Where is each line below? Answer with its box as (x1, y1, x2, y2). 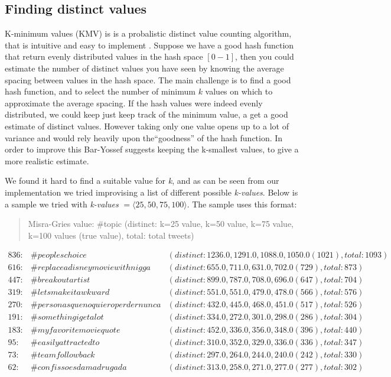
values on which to (205, 85, 273, 97)
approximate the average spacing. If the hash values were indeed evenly (5, 96, 263, 109)
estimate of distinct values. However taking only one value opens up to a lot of (5, 119, 289, 132)
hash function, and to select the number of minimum (5, 85, 195, 97)
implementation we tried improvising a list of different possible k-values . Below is (5, 186, 298, 198)
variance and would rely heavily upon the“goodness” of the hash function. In (5, 131, 283, 144)
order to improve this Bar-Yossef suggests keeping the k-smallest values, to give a (5, 143, 299, 155)
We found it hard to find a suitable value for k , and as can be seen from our (5, 174, 279, 187)
